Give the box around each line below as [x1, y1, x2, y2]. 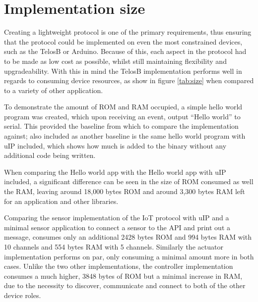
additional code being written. [4, 150, 96, 160]
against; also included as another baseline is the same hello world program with [4, 131, 246, 141]
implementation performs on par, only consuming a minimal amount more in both [4, 251, 254, 261]
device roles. [4, 290, 41, 300]
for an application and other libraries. [4, 196, 119, 206]
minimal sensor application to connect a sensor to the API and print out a [4, 222, 231, 232]
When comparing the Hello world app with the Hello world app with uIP [4, 166, 226, 177]
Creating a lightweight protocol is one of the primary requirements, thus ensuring [4, 27, 252, 37]
